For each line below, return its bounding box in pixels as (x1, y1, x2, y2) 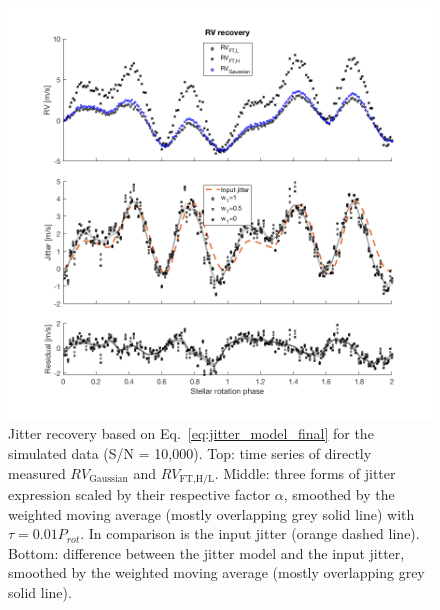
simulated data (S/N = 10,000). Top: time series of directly (8, 443, 372, 464)
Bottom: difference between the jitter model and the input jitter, (8, 542, 405, 563)
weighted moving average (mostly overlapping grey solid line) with (8, 503, 415, 524)
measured (8, 462, 66, 483)
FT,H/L (179, 474, 215, 485)
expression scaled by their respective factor (8, 484, 271, 505)
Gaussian (89, 474, 128, 485)
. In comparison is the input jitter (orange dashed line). (80, 523, 420, 544)
